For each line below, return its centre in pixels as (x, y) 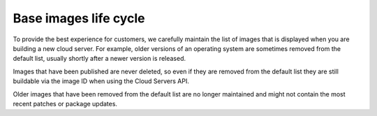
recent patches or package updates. (65, 103)
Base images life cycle (79, 18)
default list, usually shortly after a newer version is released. (99, 59)
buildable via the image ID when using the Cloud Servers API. (101, 81)
